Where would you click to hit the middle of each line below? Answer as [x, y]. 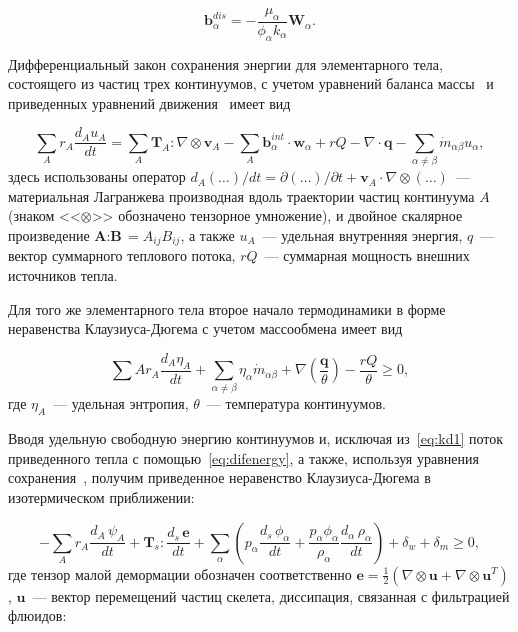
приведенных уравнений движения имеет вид [149, 102]
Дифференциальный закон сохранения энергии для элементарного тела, [225, 63]
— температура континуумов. [296, 403]
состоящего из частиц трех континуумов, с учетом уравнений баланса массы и [251, 83]
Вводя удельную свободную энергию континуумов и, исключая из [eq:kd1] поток [256, 438]
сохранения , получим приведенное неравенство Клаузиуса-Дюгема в [219, 477]
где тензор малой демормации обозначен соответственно [180, 573]
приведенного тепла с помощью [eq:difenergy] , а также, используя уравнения [243, 457]
